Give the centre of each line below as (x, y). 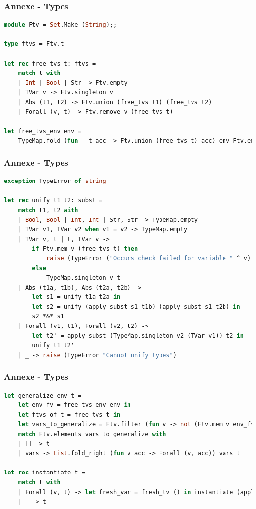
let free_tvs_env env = (43, 131)
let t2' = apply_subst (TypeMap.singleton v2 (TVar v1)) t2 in (138, 336)
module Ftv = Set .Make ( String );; (61, 25)
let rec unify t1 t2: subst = (53, 200)
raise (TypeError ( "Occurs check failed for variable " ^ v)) (150, 258)
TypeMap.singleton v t (83, 278)
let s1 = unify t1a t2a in (76, 297)
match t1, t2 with (48, 210)
